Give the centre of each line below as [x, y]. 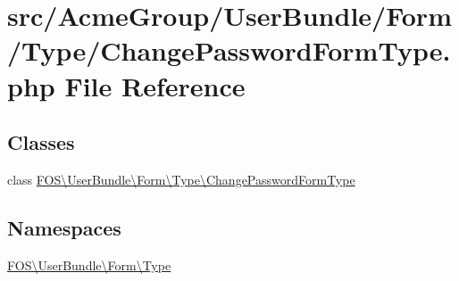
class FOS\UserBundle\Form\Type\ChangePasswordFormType [181, 179]
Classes [41, 142]
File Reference [155, 85]
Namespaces [64, 227]
